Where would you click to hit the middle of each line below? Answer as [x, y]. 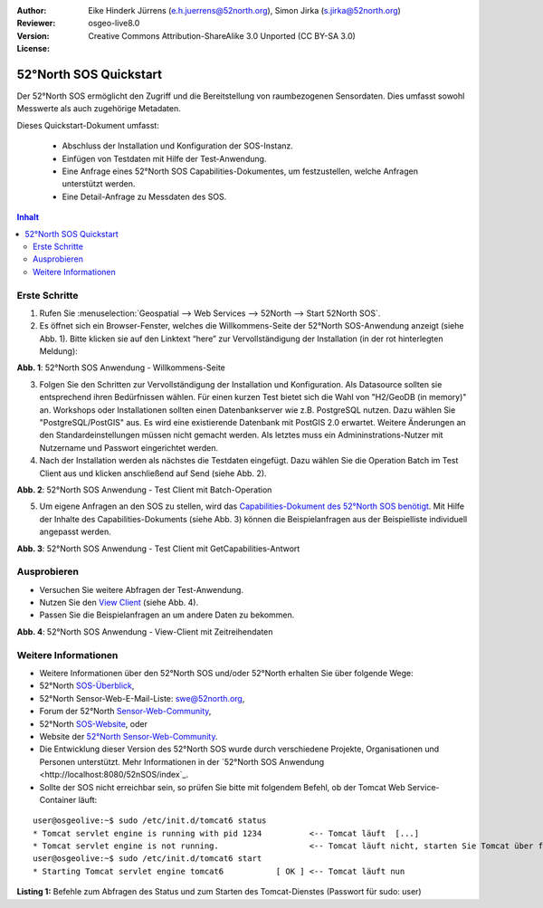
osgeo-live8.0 [114, 24]
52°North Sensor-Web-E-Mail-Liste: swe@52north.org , [142, 698]
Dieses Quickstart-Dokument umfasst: [88, 125]
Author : [32, 10]
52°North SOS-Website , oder [94, 723]
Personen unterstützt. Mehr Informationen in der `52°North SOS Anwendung [182, 761]
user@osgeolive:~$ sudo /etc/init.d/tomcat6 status [150, 821]
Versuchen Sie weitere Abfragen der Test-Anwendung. [142, 589]
